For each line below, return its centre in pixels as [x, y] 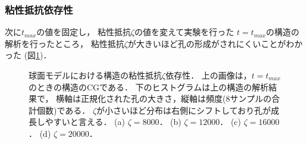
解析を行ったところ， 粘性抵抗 [65, 43]
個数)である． [63, 110]
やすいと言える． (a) [85, 122]
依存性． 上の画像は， [209, 75]
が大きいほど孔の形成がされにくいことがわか [215, 43]
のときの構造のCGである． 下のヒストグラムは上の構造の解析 [149, 87]
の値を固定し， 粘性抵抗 [84, 32]
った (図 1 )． [28, 55]
